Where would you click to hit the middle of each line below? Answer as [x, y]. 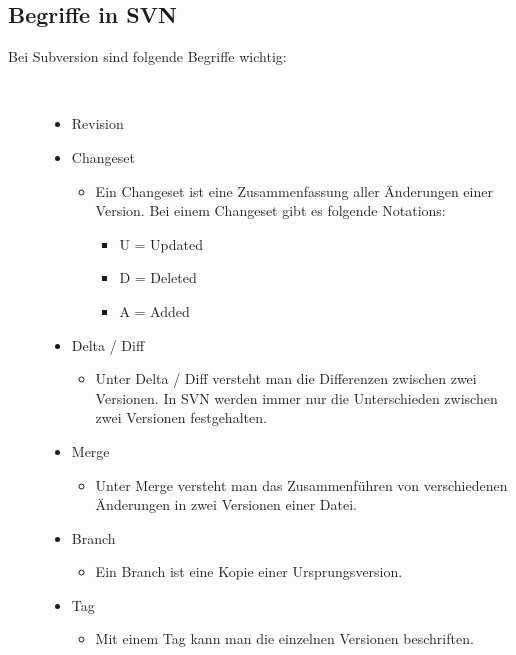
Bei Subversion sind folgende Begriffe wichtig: [147, 56]
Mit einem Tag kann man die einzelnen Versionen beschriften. [284, 638]
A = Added [154, 310]
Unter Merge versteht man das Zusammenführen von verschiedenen [301, 484]
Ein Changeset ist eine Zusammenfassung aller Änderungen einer [294, 190]
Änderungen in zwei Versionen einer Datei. [226, 504]
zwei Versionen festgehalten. [181, 417]
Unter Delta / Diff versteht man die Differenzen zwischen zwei [286, 378]
